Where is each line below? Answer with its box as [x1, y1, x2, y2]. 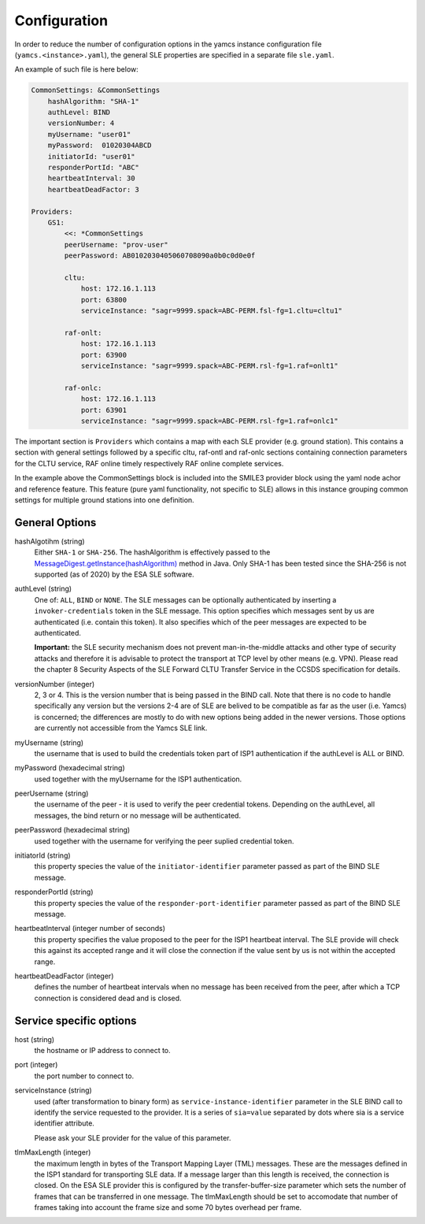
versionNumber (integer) [14, 679, 95, 688]
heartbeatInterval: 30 [47, 174, 135, 183]
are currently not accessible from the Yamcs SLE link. [34, 723, 208, 733]
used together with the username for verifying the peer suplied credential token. [34, 836, 294, 846]
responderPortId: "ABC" [47, 163, 139, 172]
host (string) [14, 1034, 55, 1044]
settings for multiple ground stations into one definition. [14, 495, 194, 504]
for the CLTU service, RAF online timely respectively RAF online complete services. [14, 458, 284, 468]
